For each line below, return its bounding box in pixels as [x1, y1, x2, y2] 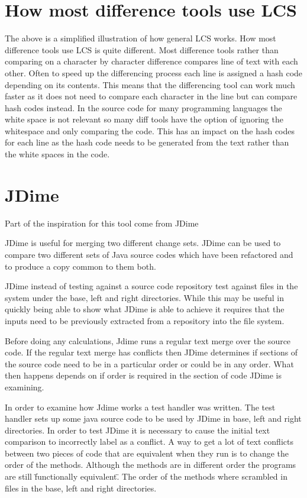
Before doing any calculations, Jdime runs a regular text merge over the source [5, 334, 291, 347]
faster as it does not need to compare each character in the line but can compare [5, 90, 298, 102]
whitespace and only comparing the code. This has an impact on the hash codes [5, 124, 295, 137]
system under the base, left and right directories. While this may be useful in [5, 291, 284, 303]
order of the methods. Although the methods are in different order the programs [5, 458, 296, 471]
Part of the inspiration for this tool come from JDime [5, 216, 199, 229]
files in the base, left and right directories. [5, 481, 157, 494]
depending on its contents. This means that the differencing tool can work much [5, 78, 295, 90]
